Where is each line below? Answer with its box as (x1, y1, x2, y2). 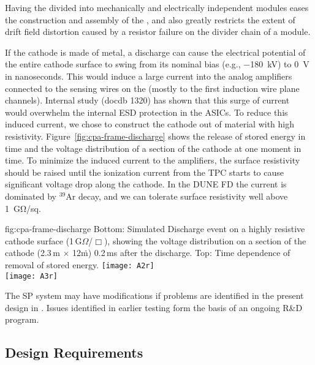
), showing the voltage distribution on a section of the (104, 234, 306, 247)
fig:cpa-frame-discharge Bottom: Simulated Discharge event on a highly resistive (5, 222, 305, 235)
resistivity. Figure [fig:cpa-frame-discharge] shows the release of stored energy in (5, 129, 306, 142)
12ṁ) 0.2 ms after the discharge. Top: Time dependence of (72, 246, 290, 259)
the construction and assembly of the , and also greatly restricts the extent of (5, 13, 295, 26)
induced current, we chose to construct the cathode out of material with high (5, 118, 295, 130)
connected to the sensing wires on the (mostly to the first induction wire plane (5, 81, 300, 94)
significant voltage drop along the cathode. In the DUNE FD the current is (5, 178, 287, 190)
